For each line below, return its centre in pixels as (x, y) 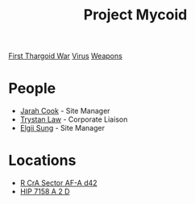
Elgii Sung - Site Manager (62, 128)
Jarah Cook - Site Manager (65, 111)
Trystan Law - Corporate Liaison (74, 119)
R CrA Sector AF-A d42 (59, 183)
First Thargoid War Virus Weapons (65, 56)
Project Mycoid (135, 15)
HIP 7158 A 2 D (45, 192)
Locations (42, 161)
